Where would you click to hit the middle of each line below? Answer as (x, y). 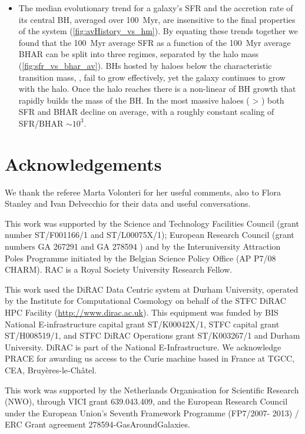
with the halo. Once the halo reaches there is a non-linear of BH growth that (157, 89)
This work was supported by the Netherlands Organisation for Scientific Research (152, 390)
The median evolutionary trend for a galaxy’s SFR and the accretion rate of (156, 8)
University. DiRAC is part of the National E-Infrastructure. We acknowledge (143, 347)
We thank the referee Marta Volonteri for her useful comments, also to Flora (143, 192)
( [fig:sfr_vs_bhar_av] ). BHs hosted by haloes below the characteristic (145, 65)
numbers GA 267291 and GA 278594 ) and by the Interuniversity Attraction (143, 246)
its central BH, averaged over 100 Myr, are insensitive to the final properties (157, 19)
